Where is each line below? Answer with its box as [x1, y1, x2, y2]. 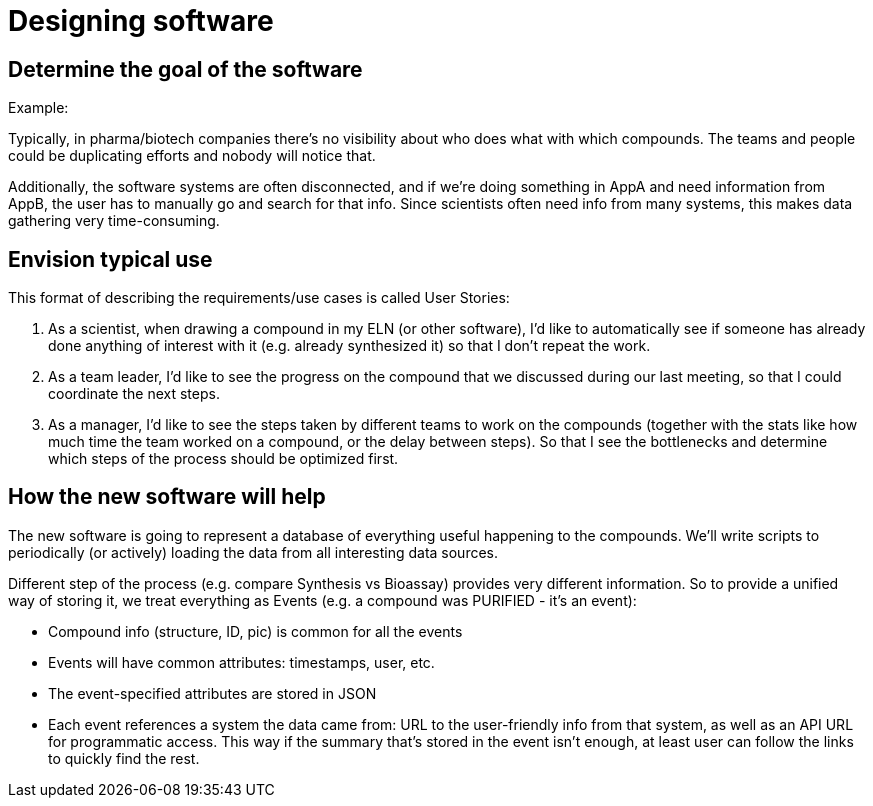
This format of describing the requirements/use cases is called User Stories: [8, 289, 510, 307]
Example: [8, 99, 69, 117]
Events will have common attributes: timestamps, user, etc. [48, 653, 435, 671]
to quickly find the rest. [48, 749, 200, 767]
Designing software [8, 4, 274, 38]
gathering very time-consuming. [8, 212, 220, 230]
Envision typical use [8, 246, 213, 272]
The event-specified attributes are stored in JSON [48, 684, 377, 702]
